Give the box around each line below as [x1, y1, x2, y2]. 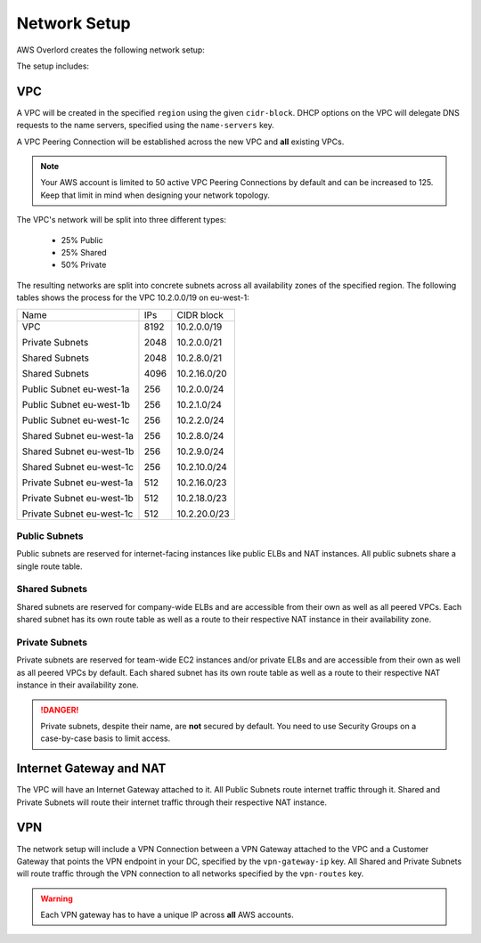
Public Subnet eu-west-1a [21, 383, 130, 395]
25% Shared [61, 247, 107, 257]
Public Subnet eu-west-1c [21, 414, 130, 427]
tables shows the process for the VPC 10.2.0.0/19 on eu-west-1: [16, 292, 249, 303]
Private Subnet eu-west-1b [21, 492, 134, 504]
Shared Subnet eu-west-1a [21, 429, 134, 442]
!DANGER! [40, 704, 79, 715]
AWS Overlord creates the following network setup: [16, 45, 205, 55]
